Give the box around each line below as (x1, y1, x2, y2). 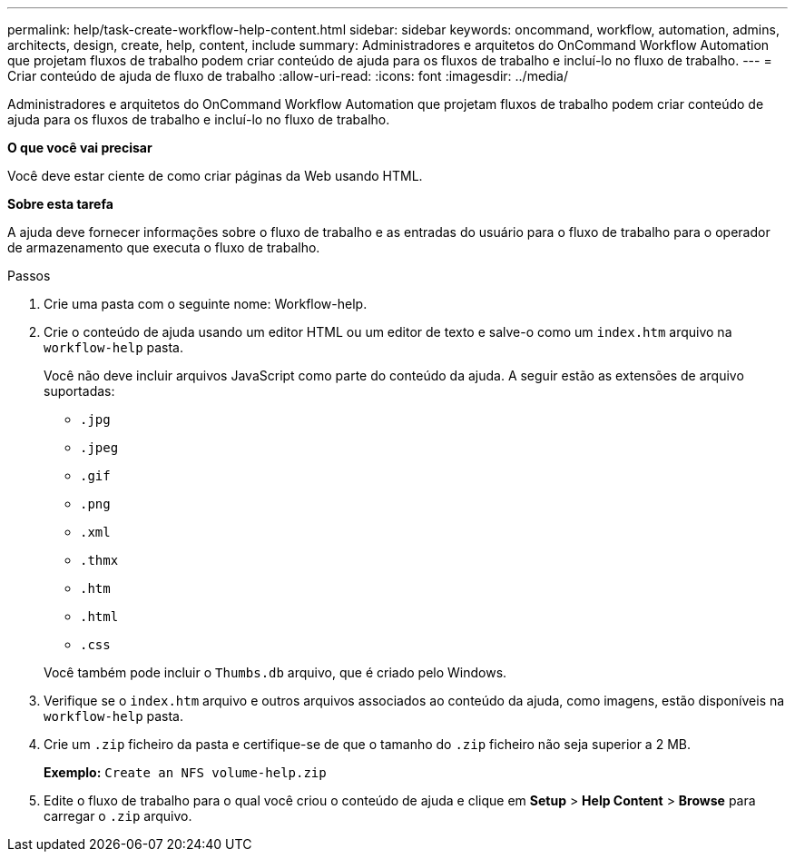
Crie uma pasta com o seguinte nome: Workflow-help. (44, 296, 368, 311)
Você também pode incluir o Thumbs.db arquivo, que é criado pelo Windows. (44, 665, 507, 680)
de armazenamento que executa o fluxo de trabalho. (7, 240, 320, 255)
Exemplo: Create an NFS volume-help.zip (44, 765, 327, 780)
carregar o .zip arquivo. (44, 808, 192, 824)
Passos (7, 268, 51, 283)
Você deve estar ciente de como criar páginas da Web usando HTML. (7, 168, 423, 183)
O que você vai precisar (7, 140, 152, 155)
